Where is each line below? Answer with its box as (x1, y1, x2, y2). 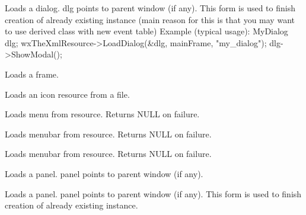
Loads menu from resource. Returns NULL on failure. (5, 108, 200, 120)
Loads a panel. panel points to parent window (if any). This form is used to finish (5, 187, 302, 200)
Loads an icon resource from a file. (5, 88, 130, 100)
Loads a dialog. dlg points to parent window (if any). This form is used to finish (5, 2, 295, 14)
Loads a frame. (5, 68, 59, 80)
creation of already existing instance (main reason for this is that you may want (5, 13, 295, 25)
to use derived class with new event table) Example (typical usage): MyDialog (5, 25, 288, 37)
